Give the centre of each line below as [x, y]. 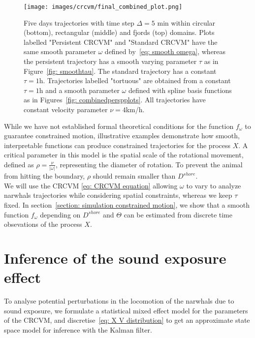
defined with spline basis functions [180, 90]
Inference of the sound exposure [115, 258]
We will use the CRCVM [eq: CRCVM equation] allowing [91, 185]
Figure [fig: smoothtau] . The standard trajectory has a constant [120, 71]
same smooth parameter [60, 51]
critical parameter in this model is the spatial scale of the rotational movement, [124, 155]
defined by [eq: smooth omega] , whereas [165, 51]
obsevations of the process [43, 224]
